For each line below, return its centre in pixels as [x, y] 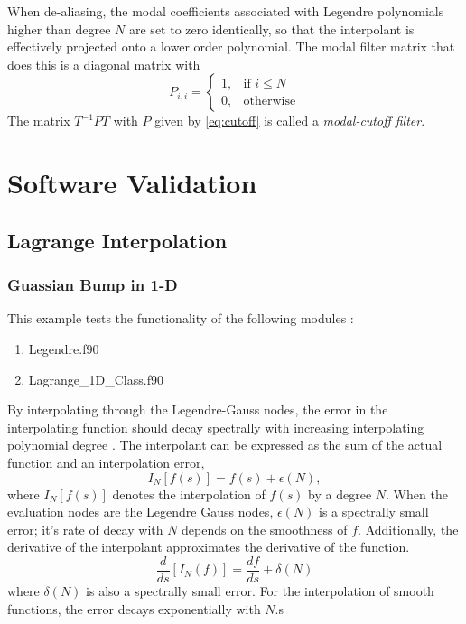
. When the [417, 494]
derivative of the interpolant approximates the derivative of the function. [209, 547]
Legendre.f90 [64, 348]
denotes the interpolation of [189, 494]
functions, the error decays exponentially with [134, 608]
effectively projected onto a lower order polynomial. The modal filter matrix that [231, 47]
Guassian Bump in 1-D [93, 285]
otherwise [270, 101]
